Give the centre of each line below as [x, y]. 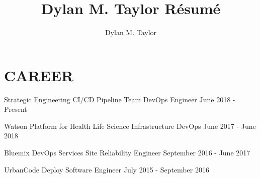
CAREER [39, 75]
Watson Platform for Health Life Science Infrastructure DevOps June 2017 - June [130, 126]
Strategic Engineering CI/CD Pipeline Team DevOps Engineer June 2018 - [120, 99]
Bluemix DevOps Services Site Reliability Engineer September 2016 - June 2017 [127, 153]
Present [16, 109]
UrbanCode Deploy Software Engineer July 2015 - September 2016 [107, 169]
